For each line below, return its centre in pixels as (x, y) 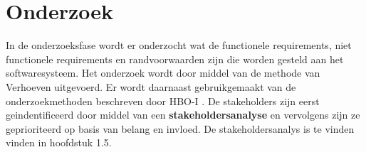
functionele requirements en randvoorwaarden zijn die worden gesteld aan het (175, 59)
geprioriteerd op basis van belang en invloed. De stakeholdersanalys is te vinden (180, 128)
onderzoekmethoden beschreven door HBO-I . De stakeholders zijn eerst (163, 101)
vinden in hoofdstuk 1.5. (59, 142)
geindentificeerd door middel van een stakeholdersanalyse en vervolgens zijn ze (183, 115)
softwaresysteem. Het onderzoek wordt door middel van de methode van (163, 73)
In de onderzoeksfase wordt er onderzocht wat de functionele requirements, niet (179, 45)
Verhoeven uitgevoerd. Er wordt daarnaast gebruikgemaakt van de (151, 86)
